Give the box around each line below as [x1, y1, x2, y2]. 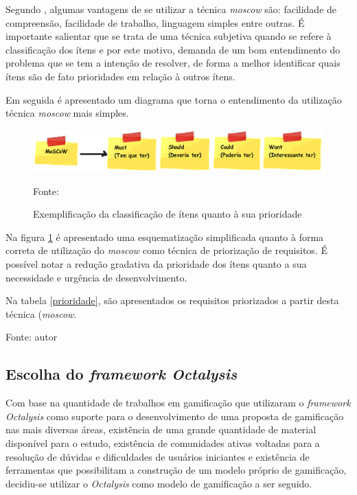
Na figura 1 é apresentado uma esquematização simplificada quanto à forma [5, 229, 324, 244]
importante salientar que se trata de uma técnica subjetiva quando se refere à [5, 29, 332, 43]
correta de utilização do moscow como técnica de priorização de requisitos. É [5, 243, 327, 257]
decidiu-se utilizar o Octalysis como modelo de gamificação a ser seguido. [5, 476, 312, 490]
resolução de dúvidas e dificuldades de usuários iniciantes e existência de [5, 449, 310, 463]
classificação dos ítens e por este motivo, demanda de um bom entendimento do [5, 42, 341, 56]
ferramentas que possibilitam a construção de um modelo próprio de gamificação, [5, 463, 347, 477]
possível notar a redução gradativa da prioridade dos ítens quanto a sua [5, 257, 307, 271]
